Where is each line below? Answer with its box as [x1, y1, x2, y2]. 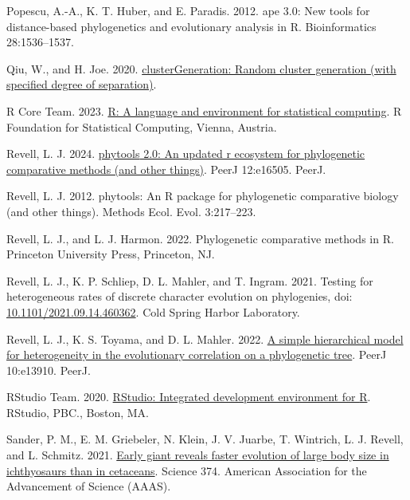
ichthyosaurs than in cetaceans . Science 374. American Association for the [6, 462, 367, 478]
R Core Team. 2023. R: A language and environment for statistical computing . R [6, 102, 402, 119]
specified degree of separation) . [6, 76, 157, 93]
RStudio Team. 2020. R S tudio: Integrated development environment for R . [6, 388, 371, 405]
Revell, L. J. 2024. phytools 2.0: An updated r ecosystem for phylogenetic [6, 145, 365, 162]
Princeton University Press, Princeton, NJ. [6, 246, 215, 262]
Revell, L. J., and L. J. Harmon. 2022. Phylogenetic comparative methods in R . [6, 230, 394, 246]
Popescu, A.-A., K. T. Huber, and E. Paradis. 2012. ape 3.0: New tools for [6, 2, 370, 18]
